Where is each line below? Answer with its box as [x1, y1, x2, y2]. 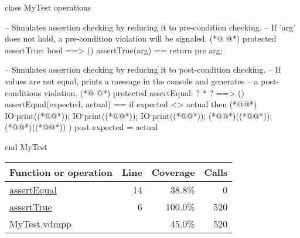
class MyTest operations [5, 1, 91, 13]
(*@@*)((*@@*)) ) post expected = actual [5, 121, 158, 133]
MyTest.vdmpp [9, 216, 71, 230]
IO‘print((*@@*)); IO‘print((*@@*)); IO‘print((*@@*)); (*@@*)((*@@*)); [5, 109, 272, 121]
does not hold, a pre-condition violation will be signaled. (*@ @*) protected [5, 32, 277, 45]
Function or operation [9, 165, 112, 179]
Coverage [151, 165, 195, 179]
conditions [5, 86, 42, 98]
